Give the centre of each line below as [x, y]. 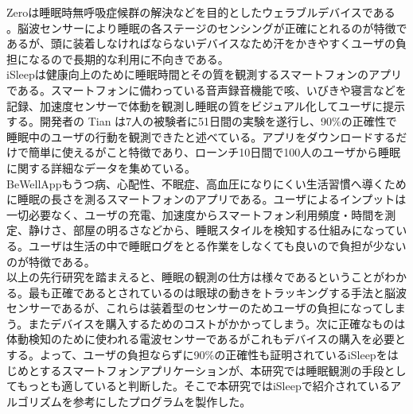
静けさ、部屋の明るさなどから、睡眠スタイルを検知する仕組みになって [212, 230]
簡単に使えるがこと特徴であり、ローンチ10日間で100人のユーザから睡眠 [214, 152]
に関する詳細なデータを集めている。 [101, 167]
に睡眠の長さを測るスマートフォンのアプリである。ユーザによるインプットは [206, 199]
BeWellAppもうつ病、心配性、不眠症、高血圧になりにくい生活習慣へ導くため [206, 183]
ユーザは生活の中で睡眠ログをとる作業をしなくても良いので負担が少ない [217, 245]
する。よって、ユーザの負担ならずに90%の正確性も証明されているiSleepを [197, 355]
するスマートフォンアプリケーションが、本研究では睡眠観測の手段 [212, 370]
